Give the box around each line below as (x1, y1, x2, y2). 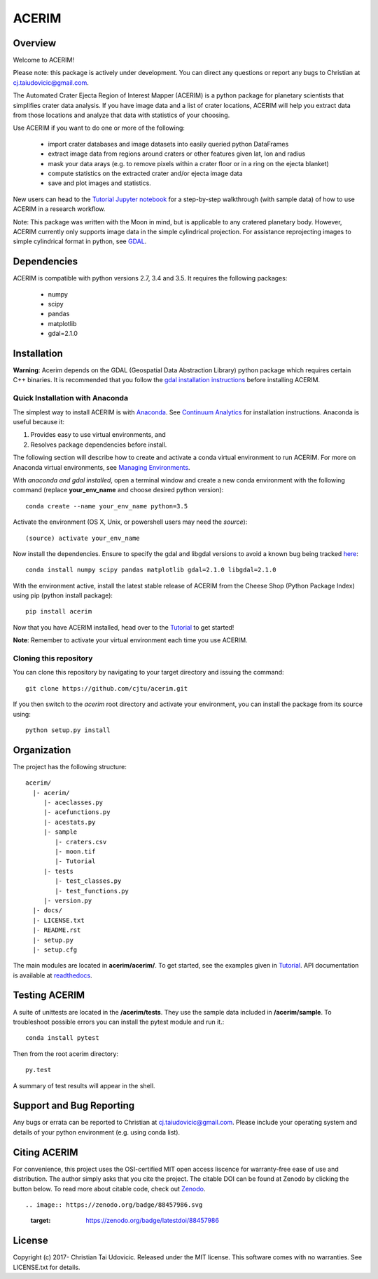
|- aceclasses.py (43, 799, 104, 806)
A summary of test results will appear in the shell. (13, 1081, 155, 1090)
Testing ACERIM (13, 989, 85, 1001)
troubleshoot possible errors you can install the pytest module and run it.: (13, 1017, 225, 1026)
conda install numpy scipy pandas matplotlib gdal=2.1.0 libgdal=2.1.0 (25, 566, 276, 574)
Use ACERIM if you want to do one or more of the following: (13, 123, 185, 133)
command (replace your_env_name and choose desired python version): (13, 486, 224, 494)
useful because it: (13, 418, 65, 426)
